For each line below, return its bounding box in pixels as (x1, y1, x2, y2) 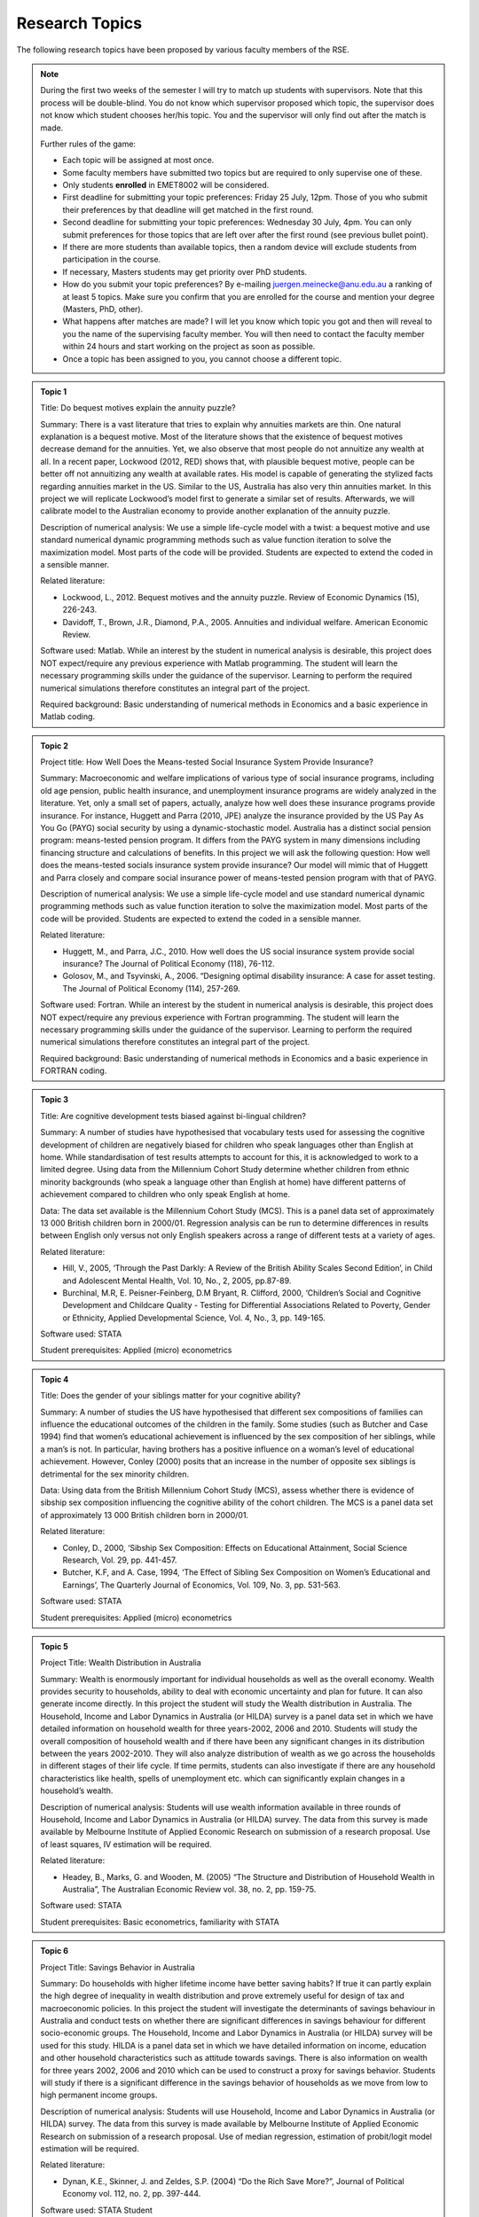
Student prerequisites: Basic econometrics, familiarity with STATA (40, 1916, 279, 1927)
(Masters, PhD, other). (62, 303, 144, 314)
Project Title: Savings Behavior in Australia (40, 1962, 195, 1972)
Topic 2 (40, 740, 68, 751)
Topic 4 (40, 1374, 69, 1384)
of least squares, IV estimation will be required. (40, 1838, 212, 1849)
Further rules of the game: (40, 138, 137, 149)
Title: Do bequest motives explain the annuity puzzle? (40, 403, 236, 413)
